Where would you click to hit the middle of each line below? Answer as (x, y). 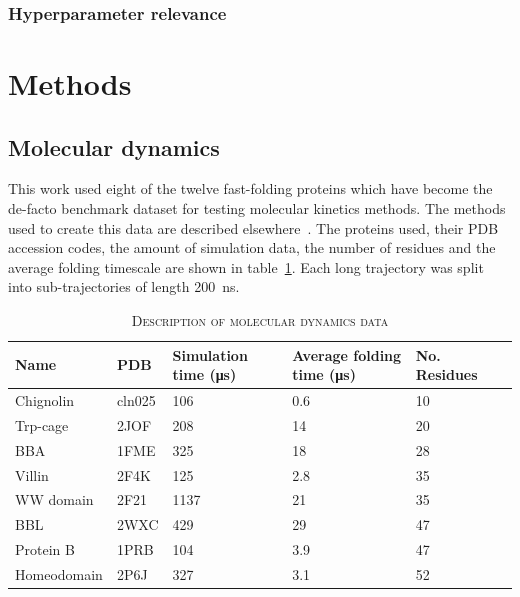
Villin (32, 474)
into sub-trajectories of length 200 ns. (124, 286)
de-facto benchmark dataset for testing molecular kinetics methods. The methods (257, 208)
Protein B (45, 549)
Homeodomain (59, 573)
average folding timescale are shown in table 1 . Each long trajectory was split (246, 266)
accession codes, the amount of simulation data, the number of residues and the (252, 247)
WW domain (54, 499)
